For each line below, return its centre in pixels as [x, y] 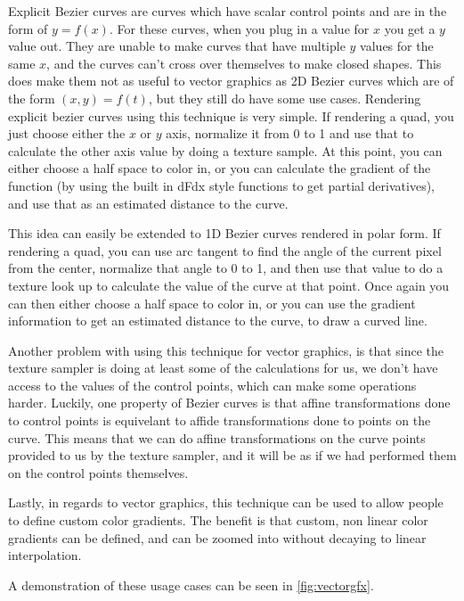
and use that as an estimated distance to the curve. [148, 203]
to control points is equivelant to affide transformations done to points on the [220, 420]
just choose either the [67, 133]
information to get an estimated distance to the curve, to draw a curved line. [218, 321]
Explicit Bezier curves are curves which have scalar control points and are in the [228, 11]
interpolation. [45, 555]
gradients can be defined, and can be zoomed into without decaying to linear [217, 537]
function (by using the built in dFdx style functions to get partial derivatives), [221, 185]
